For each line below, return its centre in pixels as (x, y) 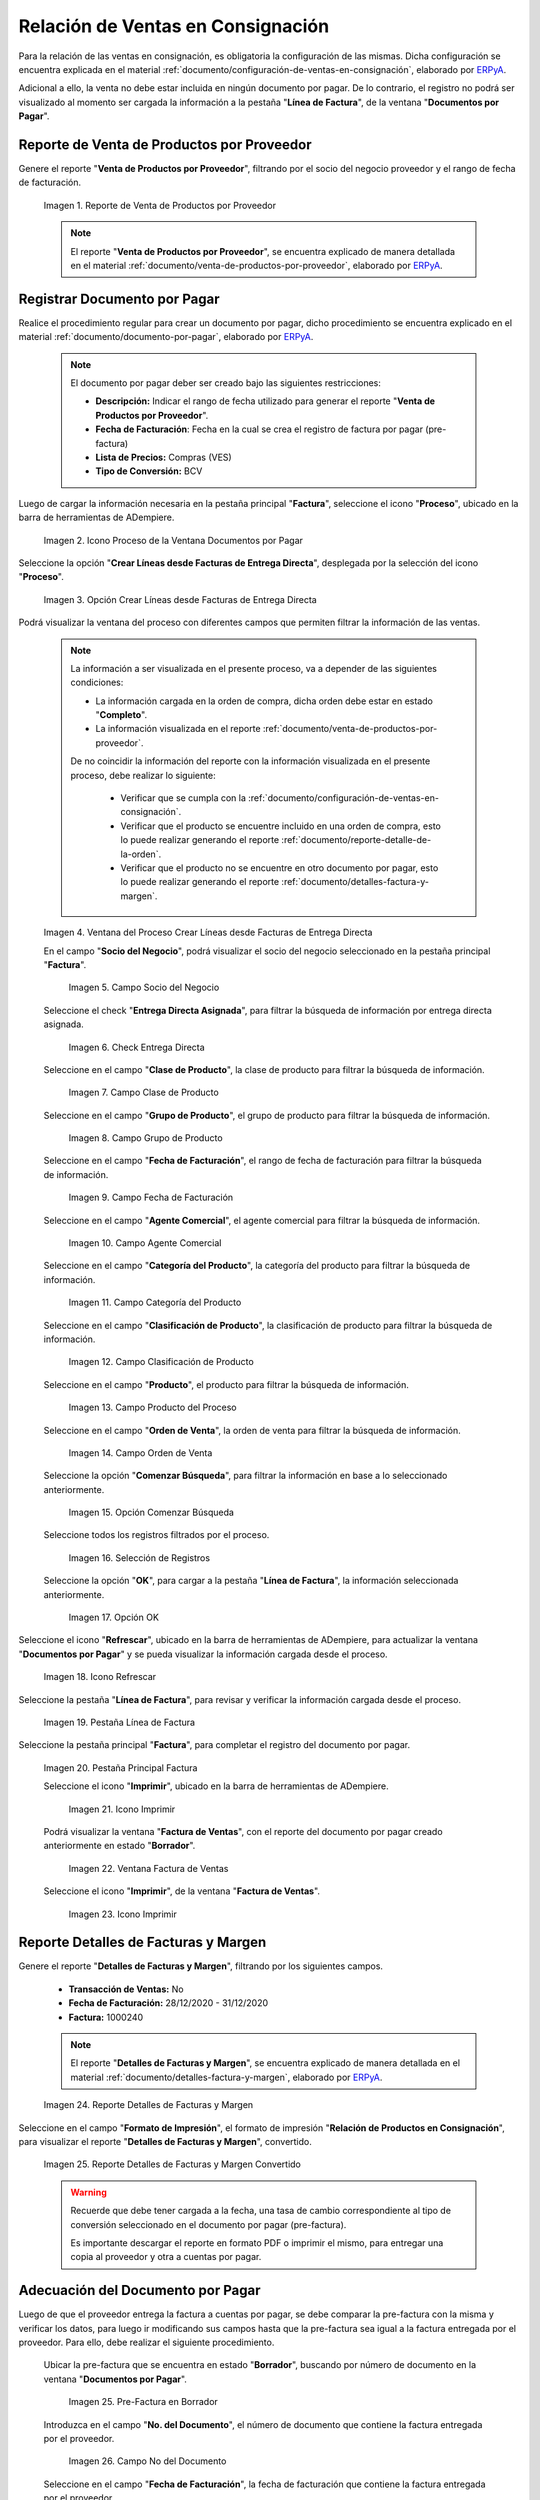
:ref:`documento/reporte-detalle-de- (356, 840)
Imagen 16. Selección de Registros (139, 1557)
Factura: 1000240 (106, 2017)
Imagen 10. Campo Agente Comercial (145, 1243)
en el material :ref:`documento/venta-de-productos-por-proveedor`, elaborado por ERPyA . (257, 265)
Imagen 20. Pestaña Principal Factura (120, 1767)
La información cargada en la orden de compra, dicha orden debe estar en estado (264, 701)
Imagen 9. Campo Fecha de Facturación (151, 1197)
